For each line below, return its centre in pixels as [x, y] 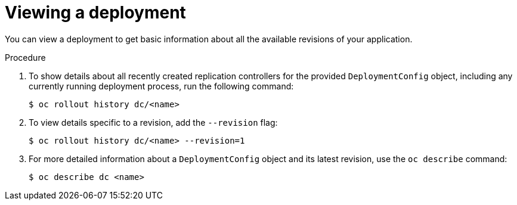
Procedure [25, 57]
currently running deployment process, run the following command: [161, 86]
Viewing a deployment [95, 13]
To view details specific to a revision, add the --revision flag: [153, 122]
